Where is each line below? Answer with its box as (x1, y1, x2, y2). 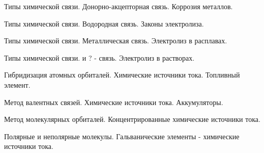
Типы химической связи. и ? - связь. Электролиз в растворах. (4, 52, 195, 63)
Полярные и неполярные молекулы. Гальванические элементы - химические (4, 131, 240, 141)
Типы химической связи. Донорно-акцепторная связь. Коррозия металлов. (4, 1, 233, 11)
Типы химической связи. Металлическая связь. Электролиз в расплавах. (4, 35, 227, 46)
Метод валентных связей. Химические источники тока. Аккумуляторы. (4, 96, 223, 107)
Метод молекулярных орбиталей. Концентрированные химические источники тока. (4, 114, 260, 124)
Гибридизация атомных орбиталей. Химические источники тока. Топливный (4, 69, 240, 80)
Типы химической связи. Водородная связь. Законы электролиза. (4, 18, 204, 29)
